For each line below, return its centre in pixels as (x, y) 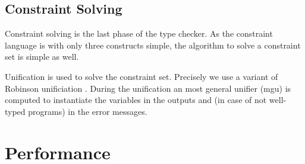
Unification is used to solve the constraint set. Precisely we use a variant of (142, 76)
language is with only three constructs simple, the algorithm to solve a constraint (153, 45)
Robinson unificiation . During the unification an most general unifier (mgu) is (148, 88)
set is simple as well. (42, 57)
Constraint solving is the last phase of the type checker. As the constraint (139, 33)
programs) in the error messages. (88, 111)
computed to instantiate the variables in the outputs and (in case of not (136, 100)
